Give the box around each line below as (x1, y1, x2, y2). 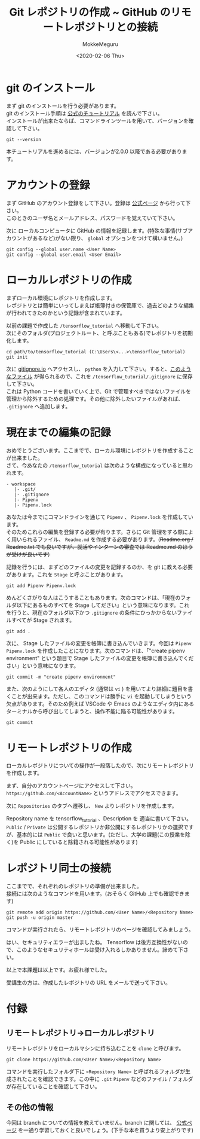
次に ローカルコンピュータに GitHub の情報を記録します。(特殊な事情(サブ (6, 227, 188, 234)
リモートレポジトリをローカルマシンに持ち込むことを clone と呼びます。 (6, 1045, 184, 1052)
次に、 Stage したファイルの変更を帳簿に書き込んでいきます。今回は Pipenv (6, 639, 192, 646)
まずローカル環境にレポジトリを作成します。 (6, 294, 116, 301)
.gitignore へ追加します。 (6, 402, 71, 410)
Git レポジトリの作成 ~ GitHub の (9, 5, 171, 19)
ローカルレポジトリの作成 (6, 273, 133, 287)
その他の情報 (6, 1102, 54, 1112)
